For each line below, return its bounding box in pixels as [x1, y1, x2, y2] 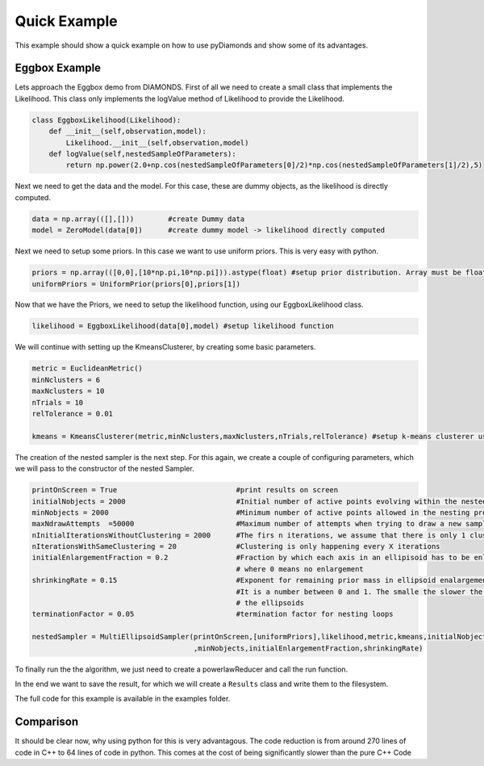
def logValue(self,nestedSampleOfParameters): [48, 149, 237, 158]
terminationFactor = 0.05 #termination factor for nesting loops [31, 609, 394, 619]
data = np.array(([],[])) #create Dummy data [31, 214, 245, 224]
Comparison [15, 715, 79, 729]
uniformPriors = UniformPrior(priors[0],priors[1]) [31, 279, 241, 288]
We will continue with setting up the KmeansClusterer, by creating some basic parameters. [15, 342, 316, 352]
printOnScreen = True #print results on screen [31, 485, 339, 495]
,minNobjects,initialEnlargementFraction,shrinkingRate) [193, 643, 423, 653]
